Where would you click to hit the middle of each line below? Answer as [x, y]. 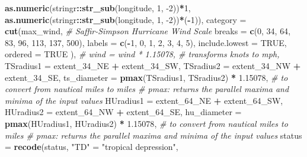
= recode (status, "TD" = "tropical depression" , [92, 147]
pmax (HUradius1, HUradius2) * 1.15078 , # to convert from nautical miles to [146, 123]
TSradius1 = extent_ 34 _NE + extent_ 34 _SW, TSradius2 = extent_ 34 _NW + [153, 65]
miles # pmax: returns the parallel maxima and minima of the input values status [153, 135]
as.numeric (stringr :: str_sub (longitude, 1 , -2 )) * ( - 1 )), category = [126, 19]
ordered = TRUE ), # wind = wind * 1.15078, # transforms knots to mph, [142, 54]
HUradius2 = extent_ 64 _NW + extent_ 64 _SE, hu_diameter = [123, 112]
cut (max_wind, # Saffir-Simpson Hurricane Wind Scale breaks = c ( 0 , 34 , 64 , [148, 31]
